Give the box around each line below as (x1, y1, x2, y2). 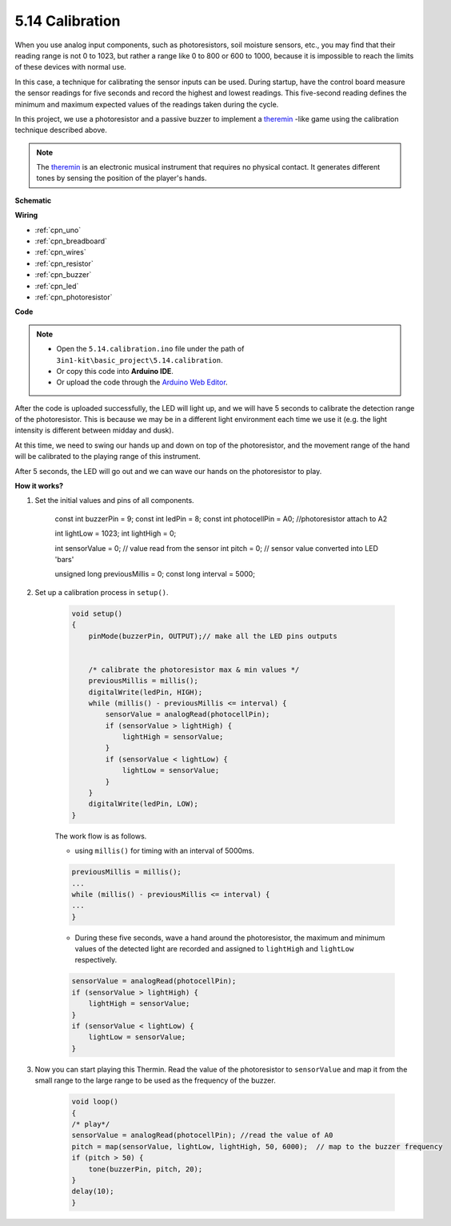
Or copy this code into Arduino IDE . (56, 366, 174, 376)
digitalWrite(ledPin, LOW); (88, 799, 199, 809)
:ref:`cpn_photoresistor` (34, 292, 113, 302)
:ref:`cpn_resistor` (34, 259, 94, 268)
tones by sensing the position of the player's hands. (36, 173, 207, 183)
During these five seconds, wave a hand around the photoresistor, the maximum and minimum (74, 933, 385, 943)
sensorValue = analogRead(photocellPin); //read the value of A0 (71, 1131, 333, 1140)
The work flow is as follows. (54, 831, 147, 841)
